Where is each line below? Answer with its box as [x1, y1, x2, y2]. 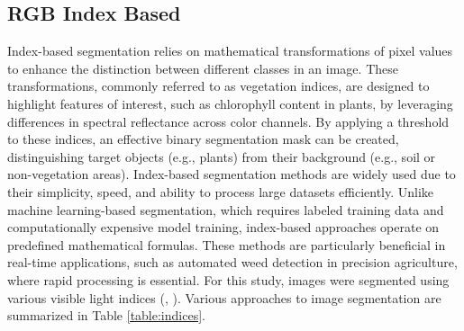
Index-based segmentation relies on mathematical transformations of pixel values [7, 41, 453, 60]
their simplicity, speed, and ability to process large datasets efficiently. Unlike [7, 182, 434, 201]
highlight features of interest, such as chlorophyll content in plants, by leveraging [7, 94, 453, 112]
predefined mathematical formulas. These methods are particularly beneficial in [7, 235, 446, 254]
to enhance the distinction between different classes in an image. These [7, 58, 398, 77]
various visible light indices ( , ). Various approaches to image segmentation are [7, 288, 441, 307]
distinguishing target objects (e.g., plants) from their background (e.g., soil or [7, 147, 436, 165]
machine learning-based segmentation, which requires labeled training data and [7, 200, 444, 219]
